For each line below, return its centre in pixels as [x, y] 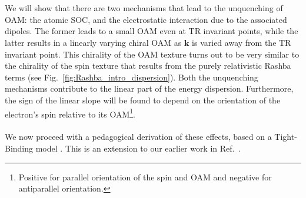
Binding [19, 148]
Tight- [286, 137]
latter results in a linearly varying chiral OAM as [93, 42]
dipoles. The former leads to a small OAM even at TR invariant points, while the [152, 31]
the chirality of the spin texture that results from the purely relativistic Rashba [148, 66]
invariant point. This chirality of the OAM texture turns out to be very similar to [152, 54]
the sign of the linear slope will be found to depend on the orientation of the [143, 100]
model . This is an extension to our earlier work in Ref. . [138, 148]
